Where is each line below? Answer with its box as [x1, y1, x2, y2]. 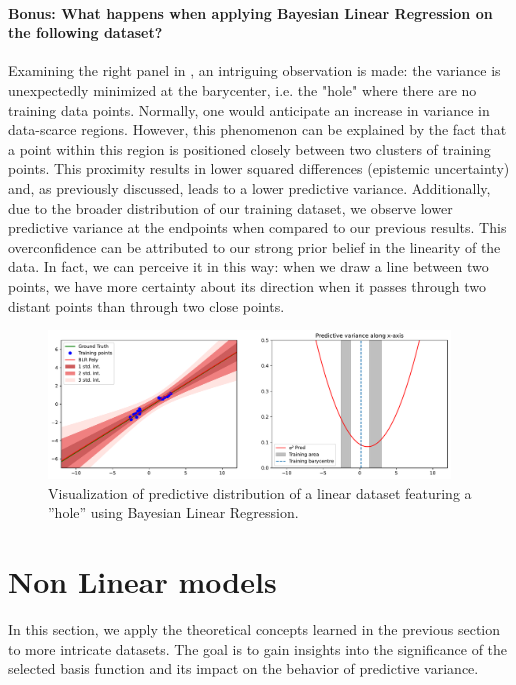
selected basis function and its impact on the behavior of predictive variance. [8, 658, 479, 679]
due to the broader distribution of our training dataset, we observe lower [8, 197, 453, 218]
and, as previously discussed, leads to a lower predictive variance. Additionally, [8, 177, 491, 198]
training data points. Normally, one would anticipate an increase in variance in [8, 99, 490, 120]
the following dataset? [8, 22, 163, 43]
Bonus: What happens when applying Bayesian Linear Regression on [8, 2, 493, 23]
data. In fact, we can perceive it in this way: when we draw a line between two [8, 256, 489, 277]
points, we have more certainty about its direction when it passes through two [8, 275, 487, 296]
